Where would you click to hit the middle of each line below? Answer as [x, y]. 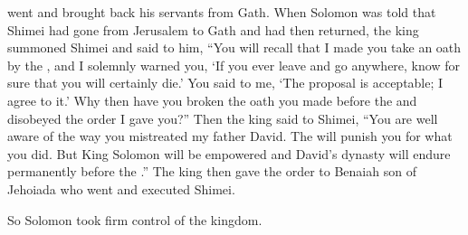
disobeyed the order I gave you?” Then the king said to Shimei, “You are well [223, 118]
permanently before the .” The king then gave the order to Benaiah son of [212, 171]
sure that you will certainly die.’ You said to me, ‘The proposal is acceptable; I [225, 83]
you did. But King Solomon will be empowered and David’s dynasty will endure [229, 153]
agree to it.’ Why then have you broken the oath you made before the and [212, 100]
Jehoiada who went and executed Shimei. [121, 188]
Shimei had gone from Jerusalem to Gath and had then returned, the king [213, 29]
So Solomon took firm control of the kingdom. [135, 219]
